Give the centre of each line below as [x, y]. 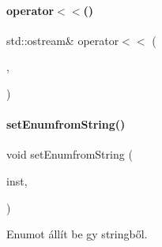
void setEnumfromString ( [70, 154]
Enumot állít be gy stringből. [77, 234]
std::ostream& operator [63, 40]
